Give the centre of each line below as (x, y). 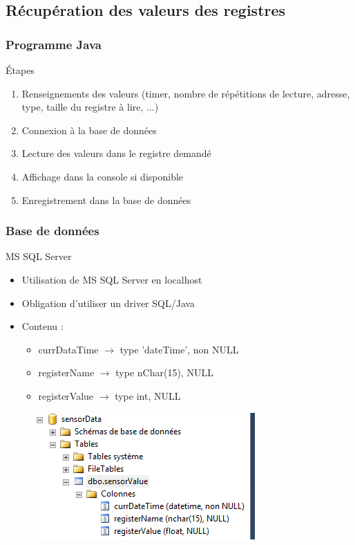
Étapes (20, 70)
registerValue (66, 395)
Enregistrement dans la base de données (106, 200)
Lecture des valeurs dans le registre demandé (116, 153)
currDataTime (68, 349)
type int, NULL (148, 395)
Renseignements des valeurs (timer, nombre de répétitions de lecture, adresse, (186, 93)
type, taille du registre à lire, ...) (90, 107)
